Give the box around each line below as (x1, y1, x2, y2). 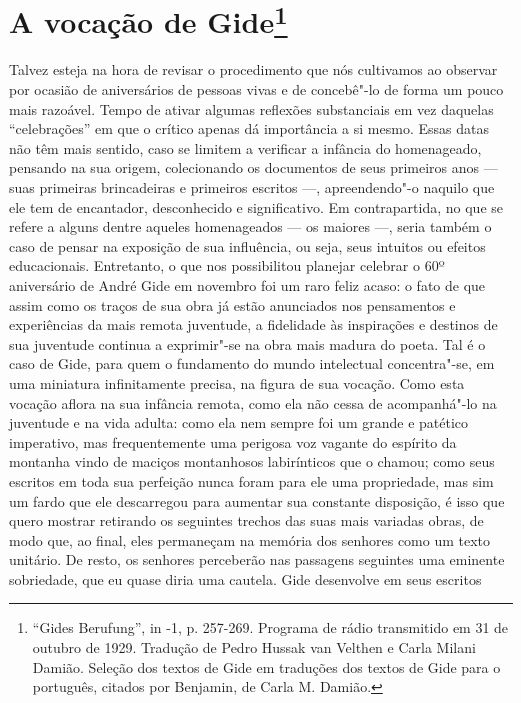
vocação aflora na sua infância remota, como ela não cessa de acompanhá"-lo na (9, 392, 497, 413)
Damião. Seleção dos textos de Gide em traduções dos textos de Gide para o (32, 656, 501, 677)
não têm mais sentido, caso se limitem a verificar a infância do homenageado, (9, 137, 482, 158)
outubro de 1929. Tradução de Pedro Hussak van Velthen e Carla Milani (32, 637, 476, 658)
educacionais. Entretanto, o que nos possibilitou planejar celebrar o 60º (9, 255, 445, 276)
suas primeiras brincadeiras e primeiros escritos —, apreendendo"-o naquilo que (9, 177, 495, 198)
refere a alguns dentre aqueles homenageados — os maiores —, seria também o (9, 216, 492, 237)
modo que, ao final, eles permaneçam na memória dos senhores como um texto (9, 529, 491, 550)
